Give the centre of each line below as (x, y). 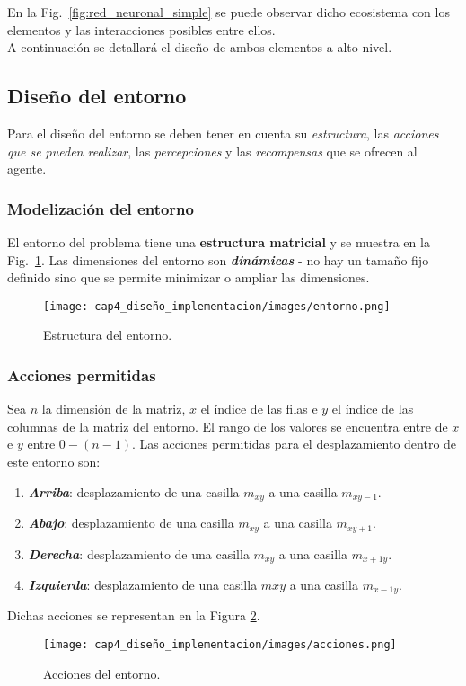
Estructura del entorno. (108, 335)
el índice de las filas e (259, 409)
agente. (27, 169)
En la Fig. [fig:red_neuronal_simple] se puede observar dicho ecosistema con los (229, 12)
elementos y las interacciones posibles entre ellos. (141, 29)
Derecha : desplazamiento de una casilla (139, 553)
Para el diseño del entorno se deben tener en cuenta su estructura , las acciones (223, 133)
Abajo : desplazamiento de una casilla (131, 523)
